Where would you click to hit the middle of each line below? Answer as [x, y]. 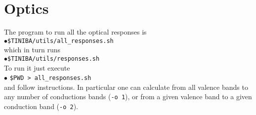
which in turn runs [32, 50]
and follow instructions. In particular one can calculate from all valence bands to [126, 87]
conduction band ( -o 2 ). [41, 106]
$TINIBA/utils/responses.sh [54, 58]
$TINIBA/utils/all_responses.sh [61, 41]
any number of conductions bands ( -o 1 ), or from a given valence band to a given [128, 96]
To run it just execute [37, 67]
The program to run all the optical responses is [75, 32]
